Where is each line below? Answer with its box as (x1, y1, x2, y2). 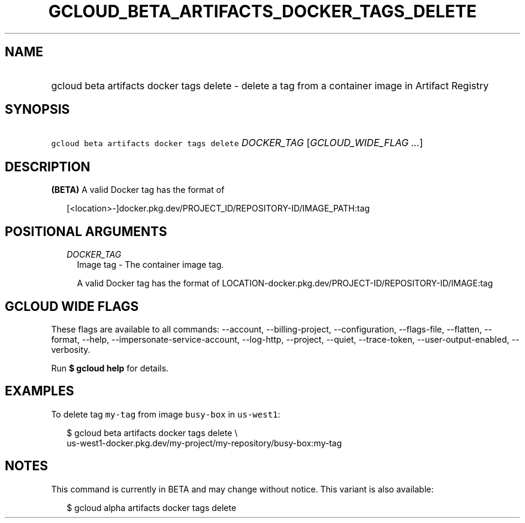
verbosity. (51, 344, 90, 355)
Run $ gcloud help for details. (51, 362, 169, 373)
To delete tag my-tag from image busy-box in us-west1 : (51, 409, 280, 419)
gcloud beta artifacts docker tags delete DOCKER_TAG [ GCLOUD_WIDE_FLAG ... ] (51, 137, 423, 149)
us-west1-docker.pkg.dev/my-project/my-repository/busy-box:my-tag (67, 437, 342, 448)
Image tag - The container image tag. (77, 259, 224, 270)
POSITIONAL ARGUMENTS (5, 223, 167, 239)
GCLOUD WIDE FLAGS (5, 298, 139, 314)
